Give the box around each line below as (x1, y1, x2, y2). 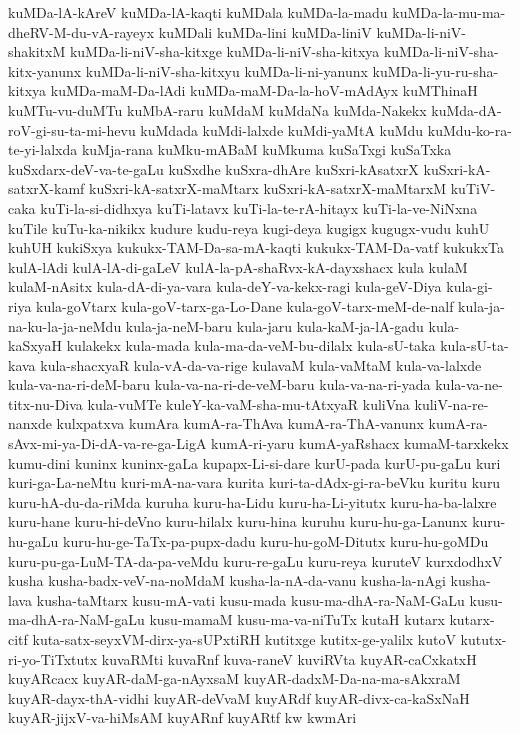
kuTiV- (450, 178, 496, 199)
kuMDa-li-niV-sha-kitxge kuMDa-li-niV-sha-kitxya (69, 41, 380, 62)
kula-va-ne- (435, 374, 503, 395)
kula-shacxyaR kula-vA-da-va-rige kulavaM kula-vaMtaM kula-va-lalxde (40, 354, 482, 375)
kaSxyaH (8, 335, 63, 356)
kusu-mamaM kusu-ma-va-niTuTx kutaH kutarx (149, 609, 445, 630)
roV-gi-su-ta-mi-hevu (8, 119, 136, 140)
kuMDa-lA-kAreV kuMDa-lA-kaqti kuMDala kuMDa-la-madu (8, 2, 388, 22)
